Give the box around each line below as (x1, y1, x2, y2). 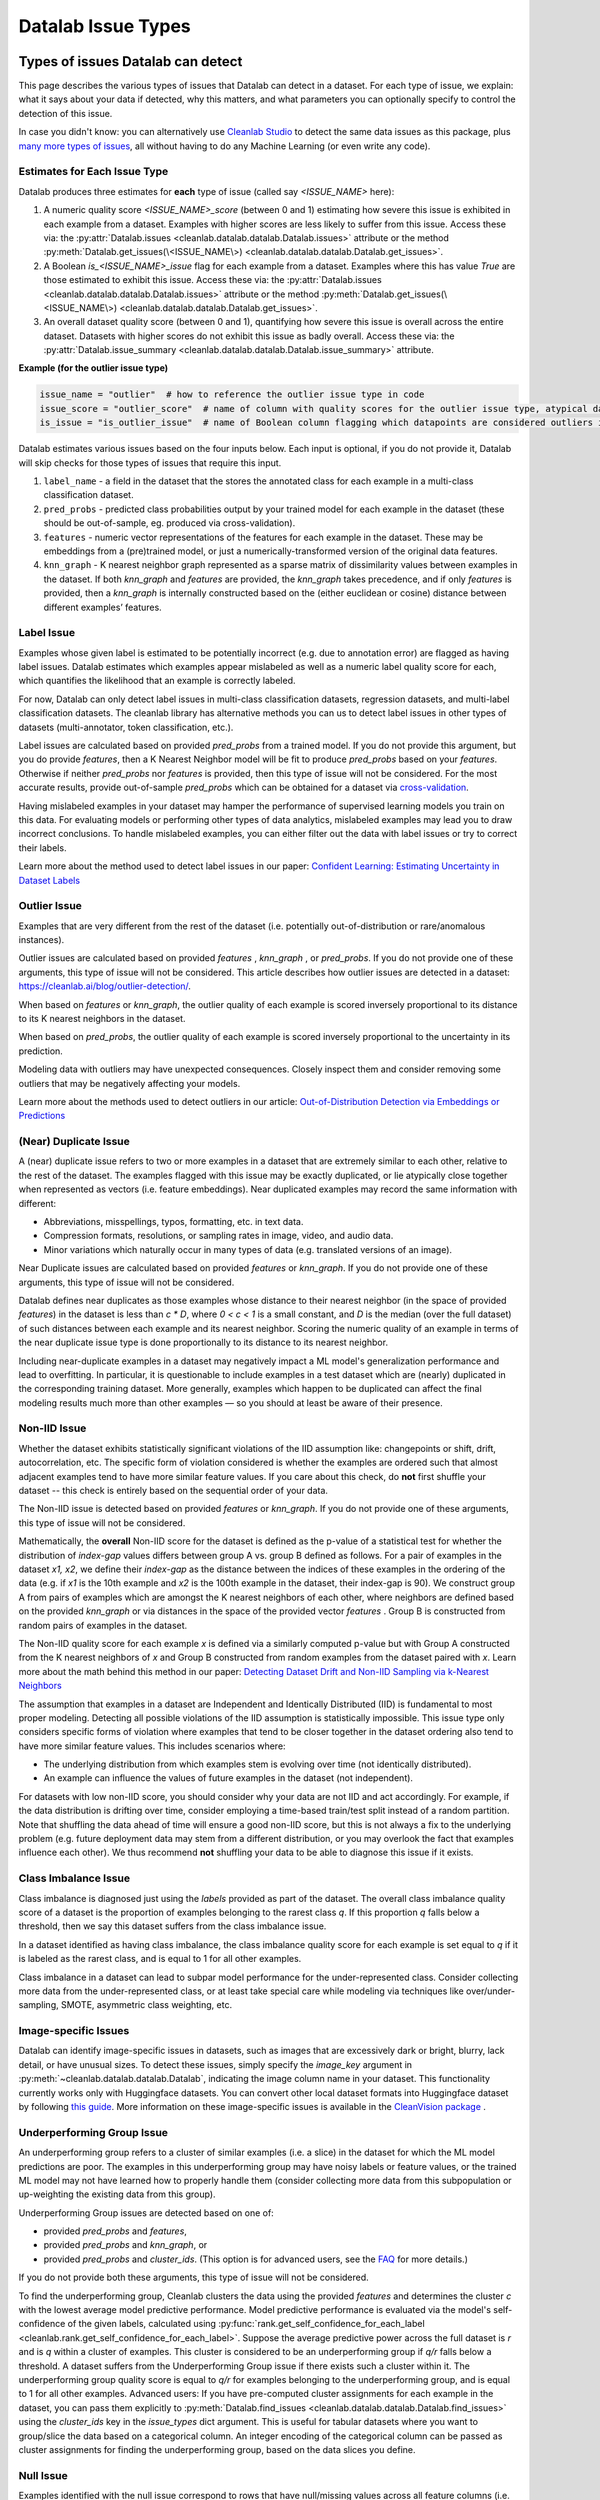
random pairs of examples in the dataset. (18, 1619, 188, 1631)
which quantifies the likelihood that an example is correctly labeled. (18, 675, 296, 687)
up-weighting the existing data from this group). (18, 2188, 216, 2200)
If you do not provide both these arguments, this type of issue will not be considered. (18, 2271, 369, 2284)
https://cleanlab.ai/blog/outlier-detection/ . (18, 980, 192, 992)
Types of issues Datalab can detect (18, 53, 243, 70)
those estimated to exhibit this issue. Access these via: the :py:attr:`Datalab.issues (43, 274, 382, 286)
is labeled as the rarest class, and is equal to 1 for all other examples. (18, 1953, 302, 1965)
